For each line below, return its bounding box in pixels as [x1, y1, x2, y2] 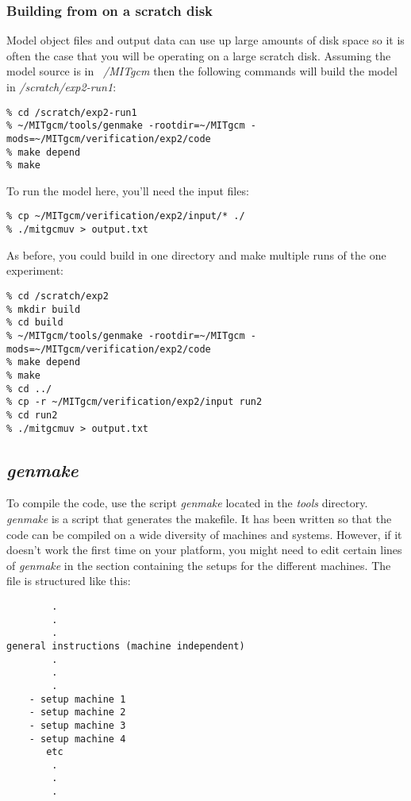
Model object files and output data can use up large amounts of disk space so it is [6, 32, 405, 48]
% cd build [6, 317, 63, 329]
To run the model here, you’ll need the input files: [6, 182, 249, 198]
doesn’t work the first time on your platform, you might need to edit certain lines [6, 541, 402, 558]
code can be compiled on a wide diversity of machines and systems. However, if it [6, 526, 402, 542]
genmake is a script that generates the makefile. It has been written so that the [6, 510, 392, 526]
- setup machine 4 [29, 733, 126, 745]
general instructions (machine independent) [6, 640, 245, 652]
